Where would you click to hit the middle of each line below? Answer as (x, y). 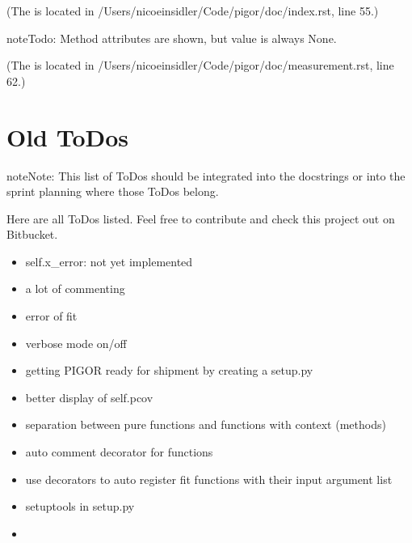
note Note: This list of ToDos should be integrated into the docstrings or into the (206, 175)
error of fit (51, 316)
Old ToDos (68, 136)
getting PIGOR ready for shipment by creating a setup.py (169, 370)
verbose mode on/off (76, 343)
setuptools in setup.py (80, 506)
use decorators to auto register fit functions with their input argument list (209, 479)
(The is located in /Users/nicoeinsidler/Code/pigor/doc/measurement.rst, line (200, 65)
